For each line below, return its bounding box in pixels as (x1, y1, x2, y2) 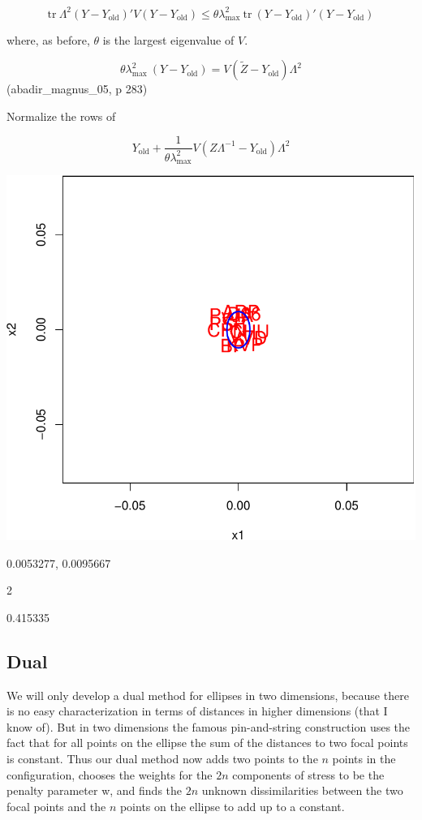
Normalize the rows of (6, 107, 116, 124)
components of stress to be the (232, 766, 385, 783)
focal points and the (6, 797, 106, 814)
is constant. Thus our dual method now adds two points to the (6, 749, 318, 766)
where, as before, (6, 31, 90, 48)
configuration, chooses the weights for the (6, 766, 213, 783)
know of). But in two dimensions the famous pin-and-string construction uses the (6, 718, 411, 735)
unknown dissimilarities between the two (201, 782, 403, 799)
